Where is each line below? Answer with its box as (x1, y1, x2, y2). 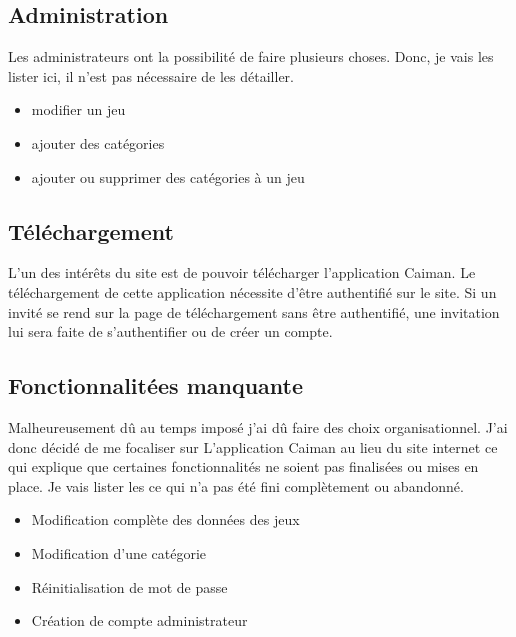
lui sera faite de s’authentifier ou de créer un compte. (8, 321, 333, 342)
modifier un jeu (31, 99, 126, 120)
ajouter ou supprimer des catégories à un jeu (31, 166, 305, 187)
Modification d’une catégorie (31, 542, 207, 563)
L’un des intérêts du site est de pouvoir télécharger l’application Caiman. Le (8, 262, 476, 283)
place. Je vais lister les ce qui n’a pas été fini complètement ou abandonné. (8, 475, 464, 496)
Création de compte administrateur (31, 610, 248, 631)
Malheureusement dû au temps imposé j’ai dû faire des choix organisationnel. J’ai (8, 416, 508, 437)
